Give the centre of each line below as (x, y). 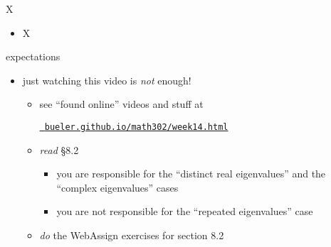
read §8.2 (59, 149)
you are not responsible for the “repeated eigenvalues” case (185, 211)
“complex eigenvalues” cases (117, 187)
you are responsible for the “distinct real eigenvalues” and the (191, 174)
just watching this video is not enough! (107, 80)
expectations (33, 56)
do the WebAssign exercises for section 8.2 (132, 235)
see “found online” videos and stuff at (121, 104)
